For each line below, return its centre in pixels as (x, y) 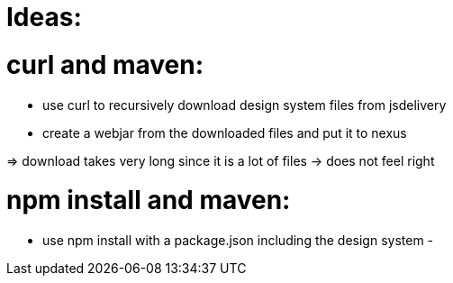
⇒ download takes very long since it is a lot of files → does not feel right (221, 160)
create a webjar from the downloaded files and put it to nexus (225, 132)
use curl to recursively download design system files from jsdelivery (245, 105)
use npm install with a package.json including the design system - (238, 240)
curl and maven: (105, 64)
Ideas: (44, 17)
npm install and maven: (149, 201)
